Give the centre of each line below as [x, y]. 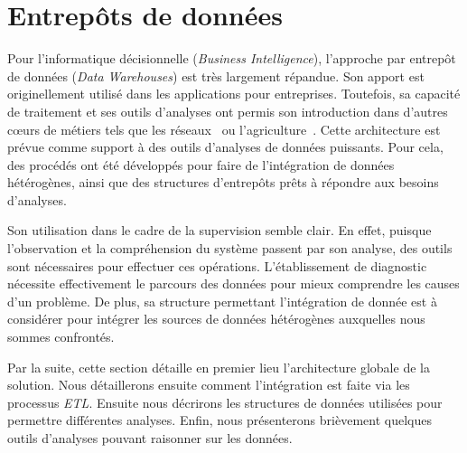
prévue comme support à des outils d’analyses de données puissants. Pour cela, [225, 147]
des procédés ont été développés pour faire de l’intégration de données [201, 164]
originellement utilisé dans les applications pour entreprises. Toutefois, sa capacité [234, 94]
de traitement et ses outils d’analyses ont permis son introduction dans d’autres [228, 111]
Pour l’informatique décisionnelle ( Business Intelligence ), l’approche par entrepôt [232, 58]
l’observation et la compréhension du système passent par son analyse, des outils [230, 248]
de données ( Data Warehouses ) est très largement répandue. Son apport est [216, 75]
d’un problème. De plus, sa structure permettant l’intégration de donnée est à [222, 301]
